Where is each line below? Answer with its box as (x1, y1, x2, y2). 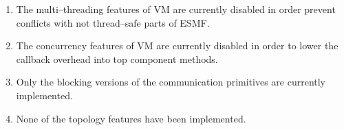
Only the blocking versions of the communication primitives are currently (16, 75, 326, 89)
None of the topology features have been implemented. (16, 111, 246, 125)
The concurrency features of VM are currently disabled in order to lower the (16, 38, 338, 53)
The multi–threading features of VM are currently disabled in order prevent (16, 2, 336, 16)
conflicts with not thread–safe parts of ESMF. (16, 15, 210, 29)
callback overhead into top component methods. (16, 51, 218, 66)
